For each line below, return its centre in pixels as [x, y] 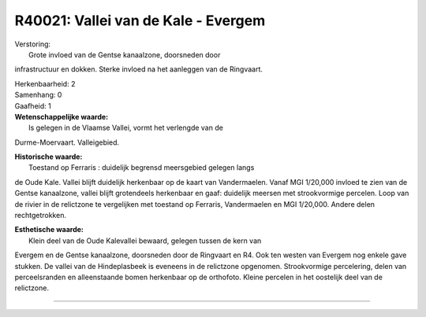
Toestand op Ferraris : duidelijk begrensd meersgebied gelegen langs [142, 168]
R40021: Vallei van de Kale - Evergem [140, 20]
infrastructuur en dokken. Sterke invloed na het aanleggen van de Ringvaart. [139, 69]
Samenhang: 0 [38, 95]
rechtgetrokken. [41, 216]
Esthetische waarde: [49, 230]
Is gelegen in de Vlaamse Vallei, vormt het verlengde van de [126, 128]
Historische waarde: [49, 157]
